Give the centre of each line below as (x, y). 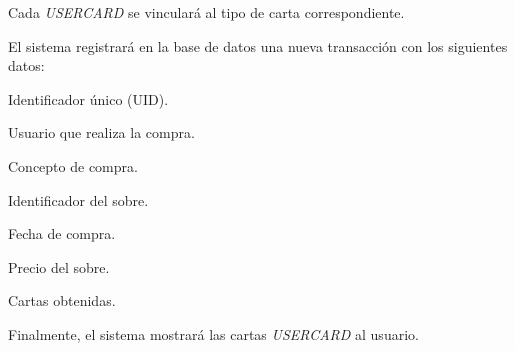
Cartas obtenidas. (62, 300)
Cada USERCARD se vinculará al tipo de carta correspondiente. (206, 12)
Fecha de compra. (62, 233)
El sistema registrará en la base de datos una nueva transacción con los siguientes (258, 45)
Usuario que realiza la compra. (101, 132)
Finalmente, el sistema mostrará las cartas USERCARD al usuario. (213, 333)
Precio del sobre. (59, 266)
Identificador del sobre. (78, 199)
